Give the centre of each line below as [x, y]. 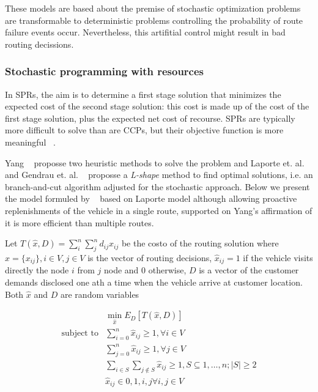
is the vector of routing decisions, [150, 257]
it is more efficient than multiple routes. [79, 222]
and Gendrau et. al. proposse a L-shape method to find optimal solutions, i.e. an [159, 175]
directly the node [37, 270]
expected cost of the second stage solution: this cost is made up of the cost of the [157, 106]
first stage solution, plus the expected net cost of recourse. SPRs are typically [150, 118]
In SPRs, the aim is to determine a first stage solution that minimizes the [143, 94]
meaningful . [30, 142]
